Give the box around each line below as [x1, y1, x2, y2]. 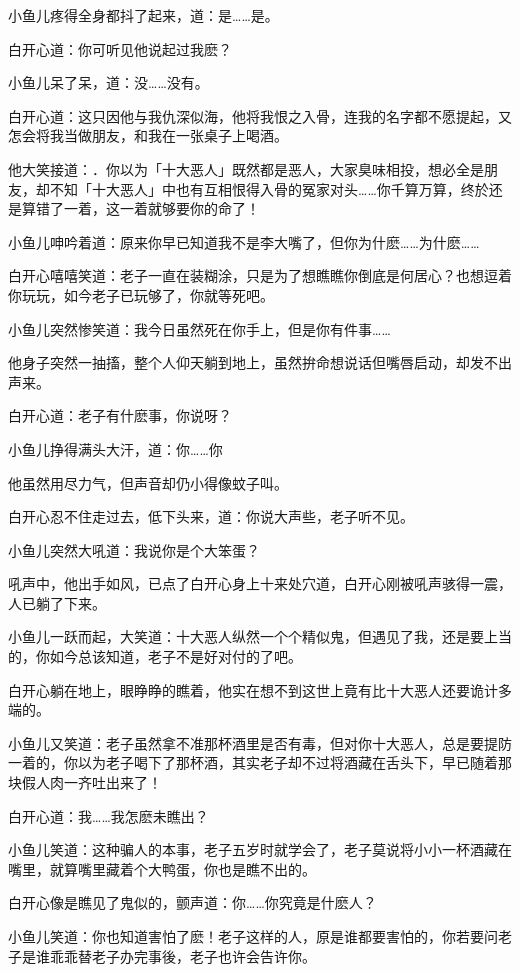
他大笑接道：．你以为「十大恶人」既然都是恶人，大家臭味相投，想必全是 [8, 158, 484, 179]
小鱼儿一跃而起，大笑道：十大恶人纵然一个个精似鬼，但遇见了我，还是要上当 [8, 626, 512, 647]
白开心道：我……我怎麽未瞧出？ [8, 805, 209, 826]
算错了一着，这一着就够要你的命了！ [21, 198, 260, 219]
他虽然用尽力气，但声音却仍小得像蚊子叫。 [8, 472, 288, 493]
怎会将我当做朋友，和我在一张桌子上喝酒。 [8, 125, 288, 146]
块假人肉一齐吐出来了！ [8, 772, 162, 793]
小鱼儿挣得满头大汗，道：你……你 [8, 438, 223, 459]
